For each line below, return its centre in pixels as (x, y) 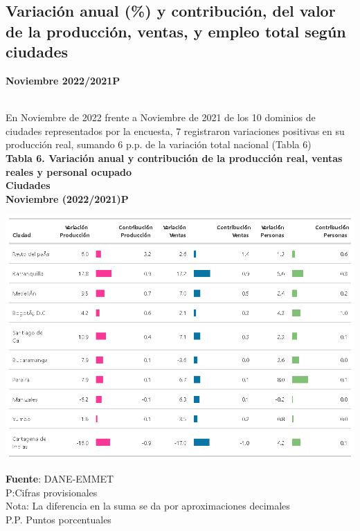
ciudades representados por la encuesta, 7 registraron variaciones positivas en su (175, 130)
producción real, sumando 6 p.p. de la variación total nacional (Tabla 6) (159, 144)
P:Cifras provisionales (52, 492)
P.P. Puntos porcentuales (58, 519)
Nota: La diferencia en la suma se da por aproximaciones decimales (148, 506)
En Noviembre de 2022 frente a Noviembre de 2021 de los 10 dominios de (161, 117)
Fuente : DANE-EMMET (60, 479)
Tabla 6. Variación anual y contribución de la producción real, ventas (174, 157)
